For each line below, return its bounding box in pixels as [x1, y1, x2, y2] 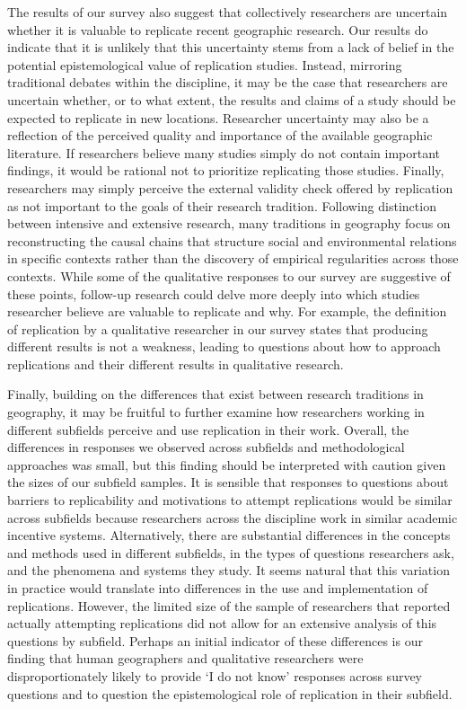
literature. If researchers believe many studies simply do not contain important [7, 143, 441, 162]
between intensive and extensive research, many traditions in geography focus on [7, 214, 451, 233]
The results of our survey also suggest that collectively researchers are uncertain [7, 3, 448, 21]
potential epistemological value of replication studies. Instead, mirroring [7, 55, 402, 74]
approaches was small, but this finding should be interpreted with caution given [7, 455, 446, 474]
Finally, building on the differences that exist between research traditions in [7, 385, 424, 403]
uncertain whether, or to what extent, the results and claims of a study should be [7, 90, 456, 109]
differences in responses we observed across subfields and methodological [7, 438, 405, 456]
